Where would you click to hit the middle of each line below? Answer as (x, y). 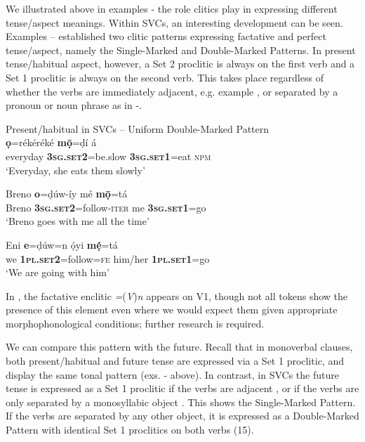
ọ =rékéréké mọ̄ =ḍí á (51, 142)
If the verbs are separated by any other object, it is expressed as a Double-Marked (182, 416)
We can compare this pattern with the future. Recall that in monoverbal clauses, (179, 347)
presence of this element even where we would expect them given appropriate (172, 310)
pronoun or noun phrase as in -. (74, 105)
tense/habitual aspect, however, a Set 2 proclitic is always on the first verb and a (180, 64)
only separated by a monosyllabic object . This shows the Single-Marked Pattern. (181, 402)
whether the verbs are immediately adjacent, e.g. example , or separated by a (172, 91)
